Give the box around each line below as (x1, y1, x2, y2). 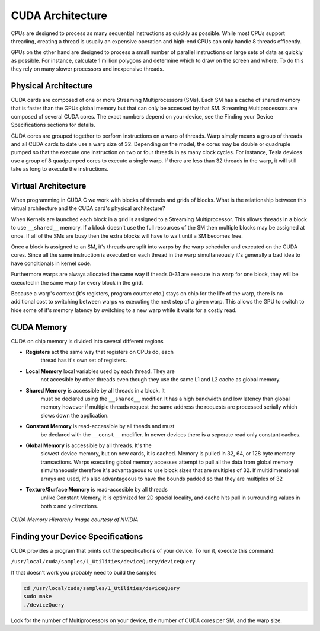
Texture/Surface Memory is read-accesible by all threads (25, 486, 168, 493)
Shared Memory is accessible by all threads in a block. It (25, 387, 165, 394)
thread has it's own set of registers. (40, 356, 127, 364)
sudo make (23, 593, 52, 600)
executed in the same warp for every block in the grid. (11, 279, 143, 286)
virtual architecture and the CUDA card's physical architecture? (11, 205, 165, 212)
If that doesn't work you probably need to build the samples (11, 569, 157, 576)
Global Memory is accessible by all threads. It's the (25, 442, 152, 449)
